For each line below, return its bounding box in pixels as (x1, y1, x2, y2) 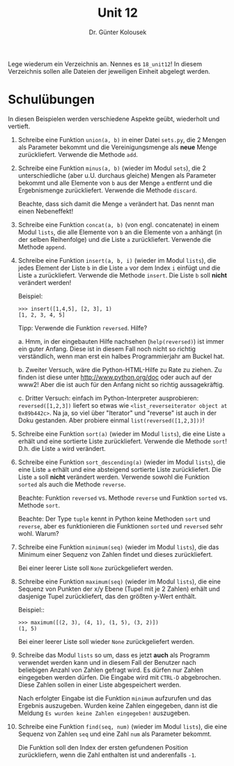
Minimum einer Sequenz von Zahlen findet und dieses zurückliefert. (17, 550, 213, 558)
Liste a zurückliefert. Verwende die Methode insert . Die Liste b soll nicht (17, 270, 227, 279)
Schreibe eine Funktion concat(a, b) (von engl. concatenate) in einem (17, 220, 220, 229)
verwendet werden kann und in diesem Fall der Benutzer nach (17, 658, 196, 666)
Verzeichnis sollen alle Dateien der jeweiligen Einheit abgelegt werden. (8, 67, 211, 75)
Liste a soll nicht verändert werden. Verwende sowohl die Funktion (17, 473, 210, 481)
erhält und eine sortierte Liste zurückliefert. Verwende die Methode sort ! (17, 437, 227, 445)
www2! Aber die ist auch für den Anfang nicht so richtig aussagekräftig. (17, 380, 225, 388)
